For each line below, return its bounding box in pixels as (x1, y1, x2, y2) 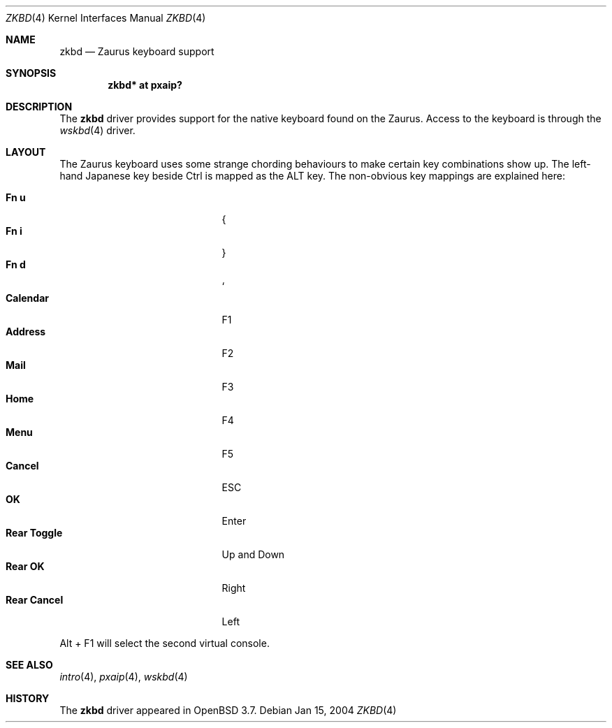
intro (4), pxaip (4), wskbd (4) (59, 671, 188, 683)
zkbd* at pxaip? (108, 79, 182, 91)
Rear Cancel (6, 594, 64, 606)
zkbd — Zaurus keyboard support (59, 45, 214, 57)
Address (6, 326, 46, 337)
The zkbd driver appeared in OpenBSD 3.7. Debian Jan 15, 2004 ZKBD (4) (59, 704, 397, 716)
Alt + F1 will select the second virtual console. (59, 637, 270, 649)
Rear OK (6, 560, 45, 572)
